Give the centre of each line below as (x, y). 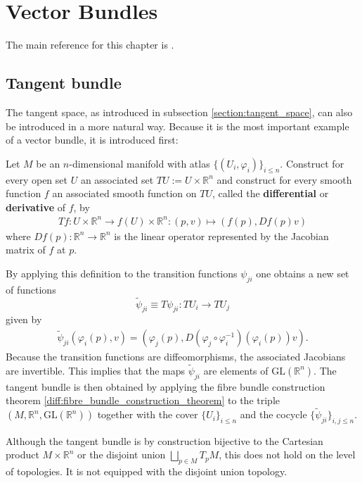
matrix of (26, 250)
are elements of (236, 370)
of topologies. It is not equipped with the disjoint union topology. (147, 471)
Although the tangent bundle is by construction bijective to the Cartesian (164, 440)
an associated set (117, 179)
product (22, 454)
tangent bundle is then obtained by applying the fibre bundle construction (166, 386)
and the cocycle (273, 414)
